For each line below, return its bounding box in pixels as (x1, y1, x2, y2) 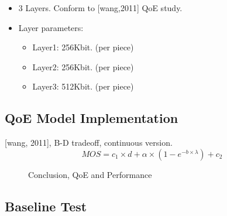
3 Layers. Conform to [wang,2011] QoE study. (18, 2, 183, 13)
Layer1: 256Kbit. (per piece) (32, 41, 134, 53)
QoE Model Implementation (5, 109, 178, 127)
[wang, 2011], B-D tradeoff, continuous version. (5, 136, 173, 149)
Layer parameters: (18, 21, 84, 33)
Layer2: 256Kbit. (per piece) (32, 60, 134, 73)
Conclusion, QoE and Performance (28, 168, 152, 180)
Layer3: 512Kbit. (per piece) (32, 80, 134, 92)
